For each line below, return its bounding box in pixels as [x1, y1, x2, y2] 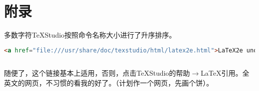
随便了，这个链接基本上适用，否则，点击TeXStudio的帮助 [4, 68, 190, 78]
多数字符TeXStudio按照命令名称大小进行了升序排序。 [4, 30, 176, 40]
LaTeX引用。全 [201, 68, 250, 78]
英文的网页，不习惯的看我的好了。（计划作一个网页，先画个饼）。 [4, 78, 213, 88]
